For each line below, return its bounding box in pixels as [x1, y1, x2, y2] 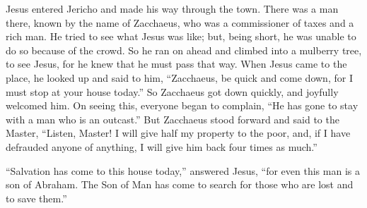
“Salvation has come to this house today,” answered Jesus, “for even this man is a [6, 163, 360, 178]
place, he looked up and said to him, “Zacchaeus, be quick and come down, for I [6, 70, 353, 85]
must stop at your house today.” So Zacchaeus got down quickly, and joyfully [6, 84, 339, 99]
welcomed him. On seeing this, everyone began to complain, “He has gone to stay [6, 98, 359, 113]
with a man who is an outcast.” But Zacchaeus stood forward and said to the [6, 111, 339, 126]
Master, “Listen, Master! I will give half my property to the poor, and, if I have [6, 126, 351, 140]
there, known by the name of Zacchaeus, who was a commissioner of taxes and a [6, 15, 354, 30]
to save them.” [6, 190, 67, 205]
